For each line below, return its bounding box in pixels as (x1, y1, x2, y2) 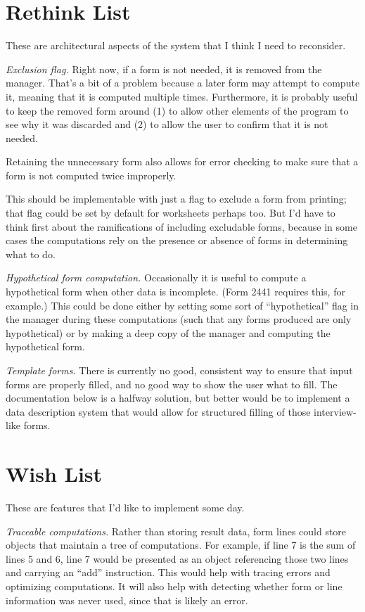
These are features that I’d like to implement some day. (6, 500, 245, 515)
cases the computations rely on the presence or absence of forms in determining (6, 233, 348, 248)
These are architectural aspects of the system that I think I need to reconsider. (6, 38, 346, 53)
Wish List (6, 459, 103, 488)
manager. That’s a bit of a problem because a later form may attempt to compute (6, 75, 360, 90)
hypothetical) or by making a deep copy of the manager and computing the (6, 325, 331, 340)
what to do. (6, 246, 56, 261)
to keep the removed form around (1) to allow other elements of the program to (6, 103, 349, 117)
